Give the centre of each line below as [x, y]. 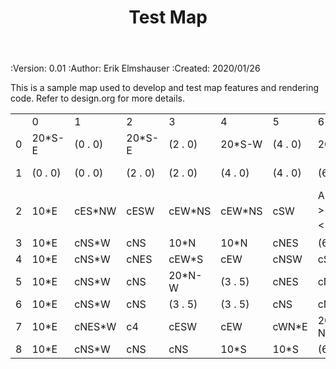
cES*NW [95, 211]
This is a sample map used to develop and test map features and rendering [165, 88]
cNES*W [95, 326]
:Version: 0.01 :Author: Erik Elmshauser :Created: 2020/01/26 [135, 68]
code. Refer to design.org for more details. [97, 98]
